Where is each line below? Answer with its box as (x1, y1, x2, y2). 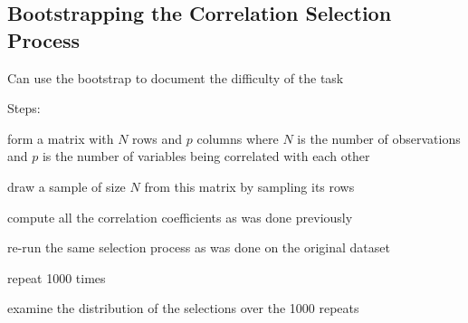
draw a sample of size (7, 176, 126, 195)
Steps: (7, 99, 41, 118)
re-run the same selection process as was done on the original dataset (7, 238, 390, 257)
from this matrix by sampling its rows (144, 176, 355, 195)
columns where (196, 128, 279, 147)
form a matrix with (7, 128, 114, 147)
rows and (132, 128, 183, 147)
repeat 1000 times (7, 268, 106, 287)
